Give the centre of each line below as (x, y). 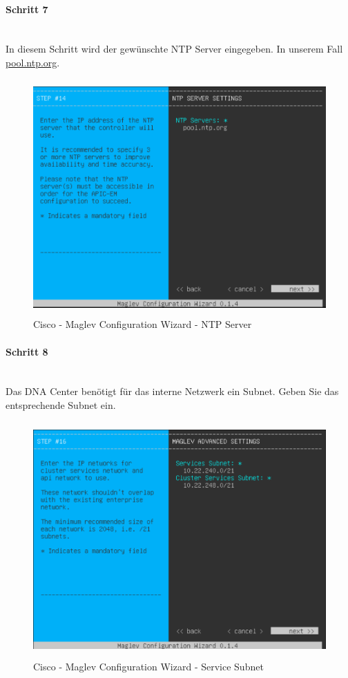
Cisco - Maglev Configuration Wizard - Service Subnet (148, 667)
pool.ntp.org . (33, 62)
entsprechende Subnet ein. (61, 404)
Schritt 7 (27, 9)
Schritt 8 (27, 351)
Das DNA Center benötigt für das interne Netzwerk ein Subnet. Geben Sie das (172, 391)
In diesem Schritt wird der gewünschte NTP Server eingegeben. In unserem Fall (174, 49)
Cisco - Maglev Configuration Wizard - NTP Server (143, 324)
